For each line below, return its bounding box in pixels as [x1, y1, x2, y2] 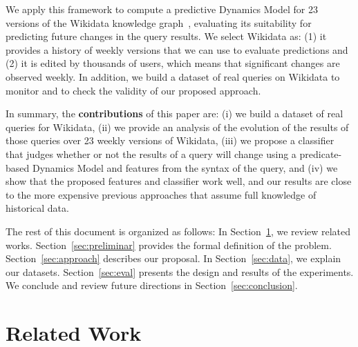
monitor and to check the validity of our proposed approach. [6, 83, 261, 97]
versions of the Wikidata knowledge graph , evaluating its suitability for [6, 15, 312, 30]
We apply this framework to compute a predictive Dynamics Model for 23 [6, 2, 319, 16]
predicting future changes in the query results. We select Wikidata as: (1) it [6, 29, 327, 43]
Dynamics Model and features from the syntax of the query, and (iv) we [32, 160, 338, 175]
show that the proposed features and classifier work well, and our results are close [6, 174, 352, 188]
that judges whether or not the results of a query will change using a [6, 146, 296, 161]
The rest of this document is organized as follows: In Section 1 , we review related [6, 224, 351, 238]
